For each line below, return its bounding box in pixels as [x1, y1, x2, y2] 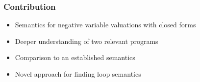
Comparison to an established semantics [15, 52, 135, 62]
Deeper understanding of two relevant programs [15, 36, 158, 46]
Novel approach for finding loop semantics [15, 69, 141, 79]
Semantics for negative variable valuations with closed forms [15, 20, 196, 30]
